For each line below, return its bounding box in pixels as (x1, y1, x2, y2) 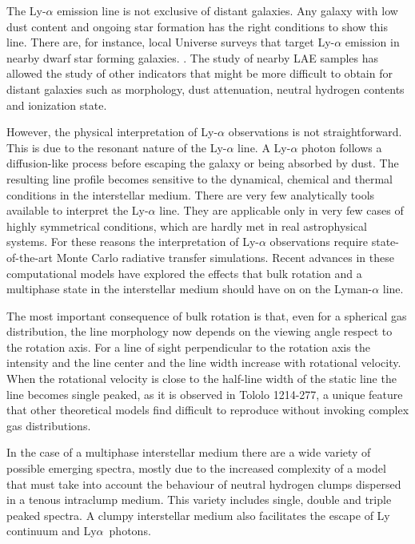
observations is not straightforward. (228, 123, 402, 140)
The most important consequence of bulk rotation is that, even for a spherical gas (6, 307, 407, 324)
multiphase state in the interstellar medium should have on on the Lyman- (6, 280, 373, 297)
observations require (269, 233, 369, 250)
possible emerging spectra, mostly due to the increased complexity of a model (6, 460, 386, 477)
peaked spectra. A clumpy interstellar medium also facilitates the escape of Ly (6, 506, 390, 523)
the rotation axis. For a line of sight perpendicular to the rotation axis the (6, 338, 370, 355)
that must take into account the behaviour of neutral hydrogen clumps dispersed (6, 475, 401, 492)
